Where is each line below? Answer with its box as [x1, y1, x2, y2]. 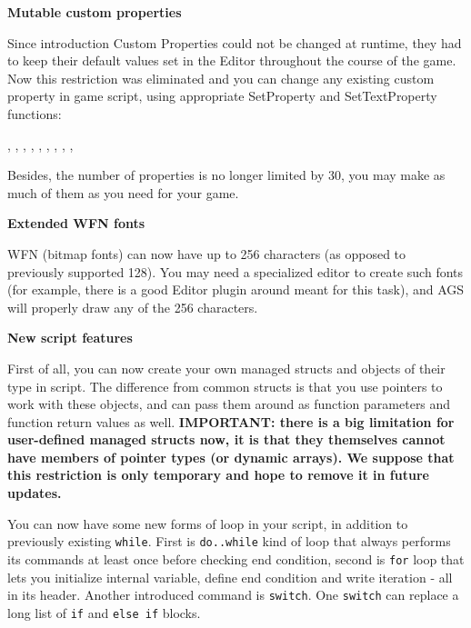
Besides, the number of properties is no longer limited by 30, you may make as [7, 165, 446, 184]
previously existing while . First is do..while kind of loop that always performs [7, 532, 451, 551]
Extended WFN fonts [7, 214, 145, 233]
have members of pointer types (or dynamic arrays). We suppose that [7, 447, 455, 466]
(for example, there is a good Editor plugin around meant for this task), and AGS [7, 280, 465, 299]
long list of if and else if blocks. [7, 603, 201, 622]
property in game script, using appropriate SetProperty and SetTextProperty [7, 86, 437, 105]
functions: [7, 104, 62, 123]
